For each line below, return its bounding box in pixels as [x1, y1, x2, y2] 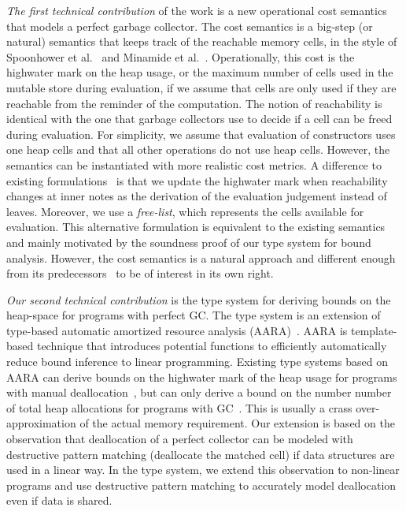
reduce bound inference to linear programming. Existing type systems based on [6, 353, 388, 370]
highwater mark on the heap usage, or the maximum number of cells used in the [6, 64, 393, 80]
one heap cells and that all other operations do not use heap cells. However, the [6, 141, 390, 158]
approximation [6, 415, 76, 431]
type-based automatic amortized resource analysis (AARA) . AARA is [6, 322, 348, 338]
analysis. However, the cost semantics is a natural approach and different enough [6, 249, 396, 266]
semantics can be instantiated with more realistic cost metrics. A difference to [6, 156, 382, 173]
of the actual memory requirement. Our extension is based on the [79, 415, 395, 431]
